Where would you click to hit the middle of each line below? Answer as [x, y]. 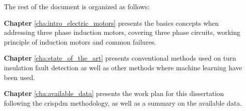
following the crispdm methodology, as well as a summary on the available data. [123, 103]
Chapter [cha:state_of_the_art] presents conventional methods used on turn [120, 58]
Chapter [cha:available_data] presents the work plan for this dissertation [114, 93]
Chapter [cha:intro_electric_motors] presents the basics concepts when [111, 23]
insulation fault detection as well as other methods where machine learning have [123, 67]
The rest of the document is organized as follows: [77, 6]
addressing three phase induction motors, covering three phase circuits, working [122, 32]
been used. [20, 77]
